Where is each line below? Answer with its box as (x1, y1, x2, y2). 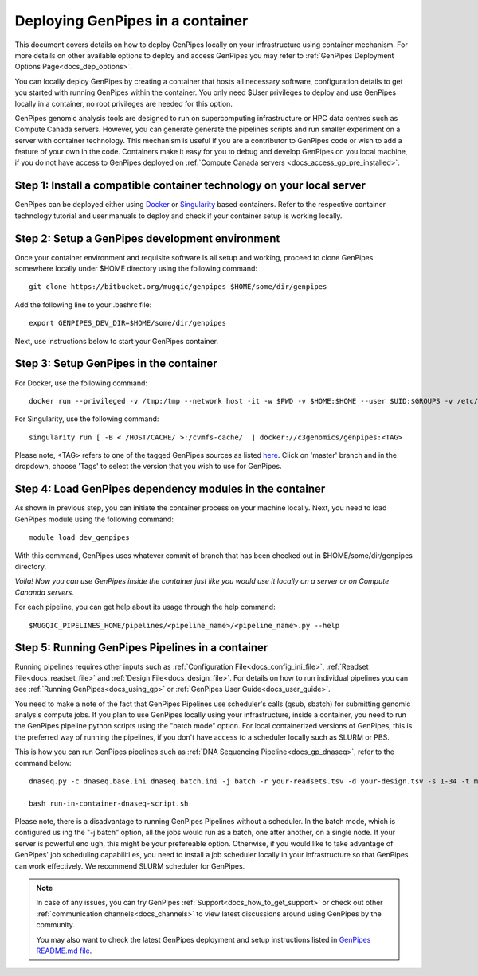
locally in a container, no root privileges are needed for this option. (14, 99, 233, 108)
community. (36, 920, 75, 930)
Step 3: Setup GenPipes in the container (14, 357, 218, 370)
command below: (14, 758, 72, 767)
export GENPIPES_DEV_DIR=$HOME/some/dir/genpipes (29, 318, 227, 328)
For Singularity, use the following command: (14, 414, 159, 424)
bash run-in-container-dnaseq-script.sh (29, 798, 189, 808)
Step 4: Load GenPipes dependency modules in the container (14, 482, 326, 496)
